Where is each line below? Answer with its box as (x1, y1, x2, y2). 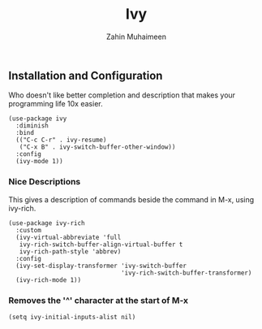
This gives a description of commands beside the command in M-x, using (8, 194, 255, 204)
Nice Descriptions (8, 176, 81, 188)
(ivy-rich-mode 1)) (15, 275, 82, 284)
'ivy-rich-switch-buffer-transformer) (120, 269, 252, 277)
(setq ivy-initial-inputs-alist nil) (8, 313, 136, 321)
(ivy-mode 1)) (15, 158, 63, 166)
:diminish (15, 122, 49, 130)
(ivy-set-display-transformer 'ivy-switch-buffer (15, 262, 187, 270)
